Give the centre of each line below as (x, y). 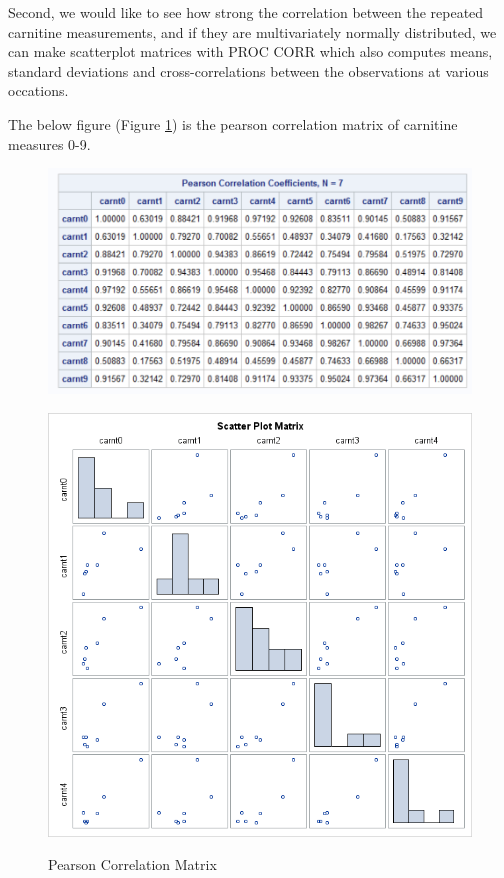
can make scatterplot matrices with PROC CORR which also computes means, (250, 51)
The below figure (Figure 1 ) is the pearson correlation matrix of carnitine (233, 123)
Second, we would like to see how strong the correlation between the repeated (246, 12)
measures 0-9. (49, 143)
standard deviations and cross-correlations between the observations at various (248, 70)
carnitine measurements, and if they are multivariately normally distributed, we (252, 31)
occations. (38, 90)
